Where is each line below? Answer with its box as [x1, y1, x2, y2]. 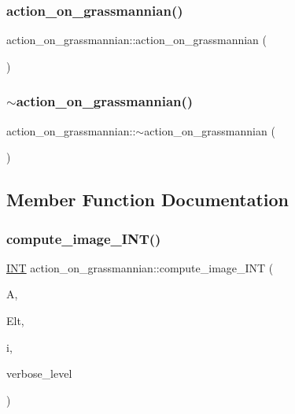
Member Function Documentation [6, 187, 289, 212]
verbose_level [6, 365, 72, 382]
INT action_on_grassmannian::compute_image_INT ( [6, 259, 274, 275]
